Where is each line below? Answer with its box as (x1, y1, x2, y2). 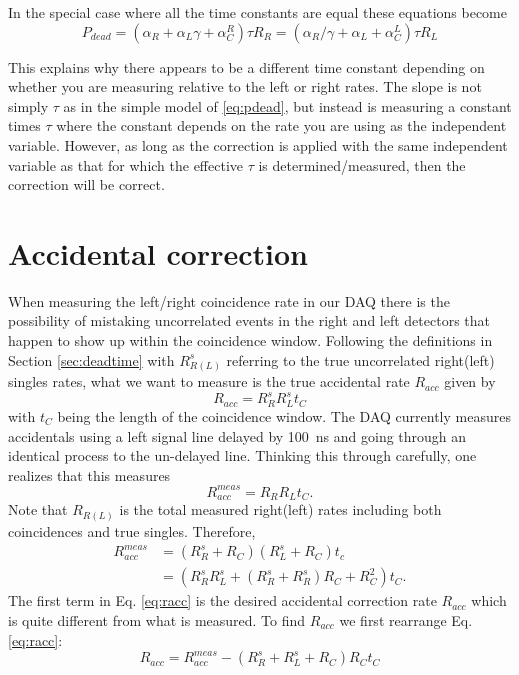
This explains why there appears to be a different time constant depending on (8, 56, 485, 77)
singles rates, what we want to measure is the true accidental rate (8, 371, 410, 392)
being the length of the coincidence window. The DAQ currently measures (57, 405, 511, 426)
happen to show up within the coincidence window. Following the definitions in (8, 330, 493, 351)
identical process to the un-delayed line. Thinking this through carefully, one (8, 445, 477, 466)
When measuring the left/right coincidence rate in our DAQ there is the (8, 290, 450, 311)
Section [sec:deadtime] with (8, 349, 175, 370)
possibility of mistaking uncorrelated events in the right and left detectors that (8, 310, 491, 331)
